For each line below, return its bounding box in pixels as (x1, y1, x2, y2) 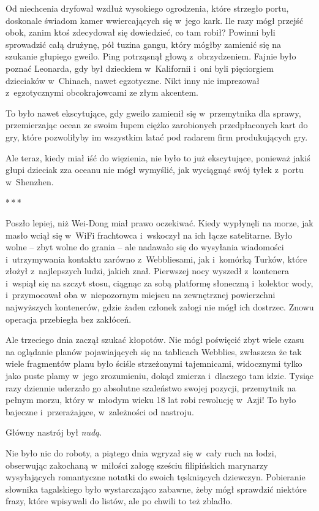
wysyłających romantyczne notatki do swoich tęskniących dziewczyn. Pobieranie (6, 471, 306, 483)
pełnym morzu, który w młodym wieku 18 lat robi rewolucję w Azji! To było (6, 393, 296, 406)
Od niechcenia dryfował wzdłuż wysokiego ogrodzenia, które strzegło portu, (6, 2, 289, 14)
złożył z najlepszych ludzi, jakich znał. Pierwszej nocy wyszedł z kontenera (6, 264, 290, 277)
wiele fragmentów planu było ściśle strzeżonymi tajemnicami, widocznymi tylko (6, 357, 302, 370)
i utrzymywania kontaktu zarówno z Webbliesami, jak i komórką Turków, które (6, 252, 307, 265)
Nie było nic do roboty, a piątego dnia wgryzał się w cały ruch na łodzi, (6, 447, 277, 459)
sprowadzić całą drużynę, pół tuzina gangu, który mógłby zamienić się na (6, 37, 281, 50)
